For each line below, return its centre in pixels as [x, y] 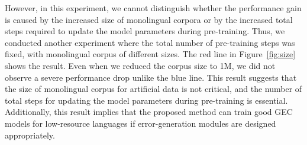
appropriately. [30, 135]
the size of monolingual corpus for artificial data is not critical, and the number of [153, 89]
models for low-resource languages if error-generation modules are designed [140, 123]
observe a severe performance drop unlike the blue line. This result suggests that [151, 77]
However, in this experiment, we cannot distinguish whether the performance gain [153, 8]
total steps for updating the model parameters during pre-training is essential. [146, 100]
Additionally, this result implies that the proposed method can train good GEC [149, 112]
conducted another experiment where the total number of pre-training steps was [150, 42]
